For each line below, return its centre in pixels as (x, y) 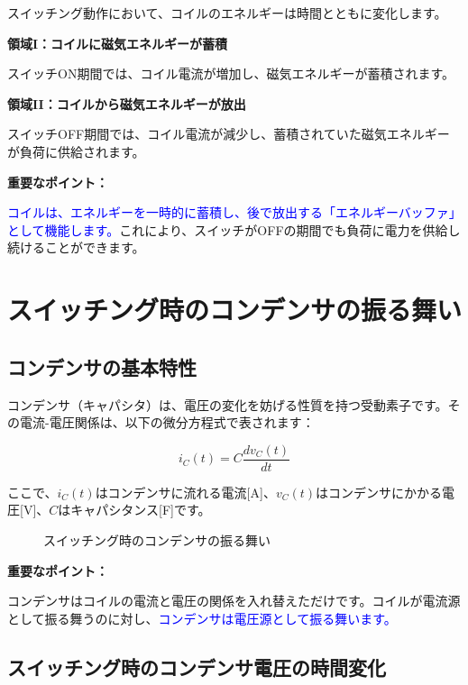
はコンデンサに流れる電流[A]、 (185, 492)
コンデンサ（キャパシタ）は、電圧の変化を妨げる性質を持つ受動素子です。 (228, 404)
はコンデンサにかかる (379, 492)
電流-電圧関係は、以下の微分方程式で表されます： (167, 422)
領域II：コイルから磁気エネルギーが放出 (127, 103)
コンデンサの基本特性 (102, 366)
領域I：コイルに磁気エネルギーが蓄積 (118, 43)
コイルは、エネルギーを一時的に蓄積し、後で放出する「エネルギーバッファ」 (234, 212)
